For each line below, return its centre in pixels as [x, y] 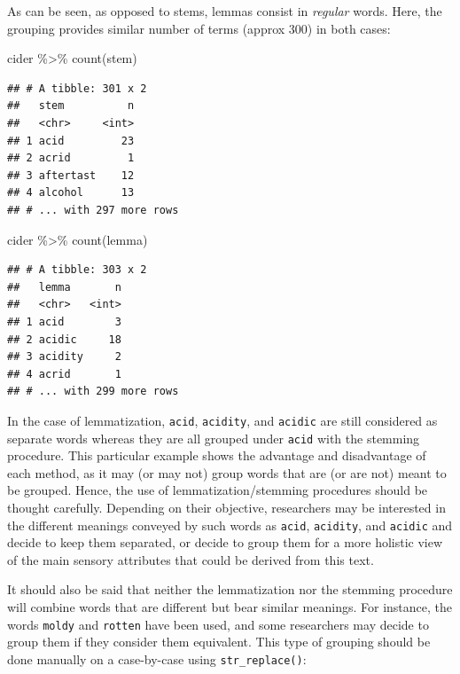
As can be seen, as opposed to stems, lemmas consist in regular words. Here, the [225, 11]
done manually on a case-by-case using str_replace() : [157, 658]
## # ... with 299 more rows [93, 392]
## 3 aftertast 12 [71, 175]
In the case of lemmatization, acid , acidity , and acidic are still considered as [222, 420]
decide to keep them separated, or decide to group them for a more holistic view [225, 542]
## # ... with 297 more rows [93, 210]
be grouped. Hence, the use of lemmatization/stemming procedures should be [218, 490]
